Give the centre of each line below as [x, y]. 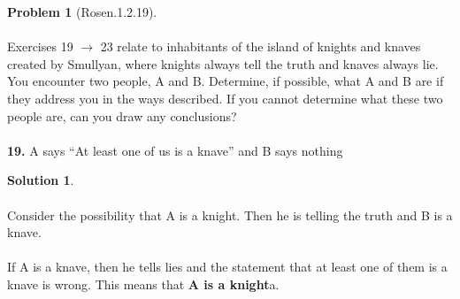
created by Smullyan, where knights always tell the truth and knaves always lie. [223, 63]
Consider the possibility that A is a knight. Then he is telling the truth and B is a [230, 215]
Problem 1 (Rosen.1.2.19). [82, 11]
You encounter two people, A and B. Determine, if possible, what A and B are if [226, 81]
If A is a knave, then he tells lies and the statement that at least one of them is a [227, 267]
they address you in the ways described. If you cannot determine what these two [225, 98]
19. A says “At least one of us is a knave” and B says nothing [175, 150]
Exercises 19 [40, 46]
